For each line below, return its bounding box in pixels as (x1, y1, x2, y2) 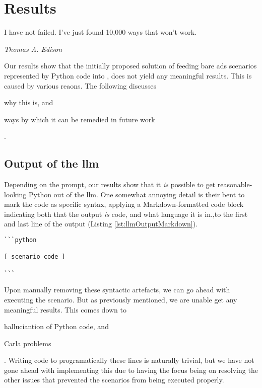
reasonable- (217, 179, 252, 190)
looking (4, 189, 27, 199)
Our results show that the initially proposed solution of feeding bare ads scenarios (4, 60, 257, 71)
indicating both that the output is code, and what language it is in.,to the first (4, 208, 248, 219)
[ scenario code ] (4, 253, 65, 261)
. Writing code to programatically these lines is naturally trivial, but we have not (4, 355, 254, 365)
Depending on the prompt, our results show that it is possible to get (4, 179, 216, 190)
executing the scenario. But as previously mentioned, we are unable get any (4, 294, 237, 304)
